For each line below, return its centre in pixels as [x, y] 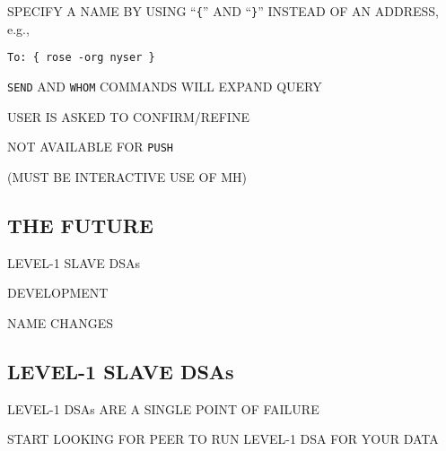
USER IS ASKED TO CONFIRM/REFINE [128, 116]
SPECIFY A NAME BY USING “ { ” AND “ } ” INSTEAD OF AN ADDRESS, [223, 11]
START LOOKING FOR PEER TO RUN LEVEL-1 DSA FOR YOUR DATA [223, 439]
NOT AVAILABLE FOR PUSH [90, 147]
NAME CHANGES [60, 322]
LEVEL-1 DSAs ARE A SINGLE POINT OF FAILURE [163, 408]
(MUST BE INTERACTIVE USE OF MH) [127, 176]
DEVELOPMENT [58, 293]
